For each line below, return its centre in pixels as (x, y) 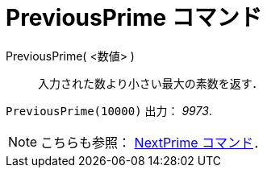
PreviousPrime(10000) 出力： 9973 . (109, 110)
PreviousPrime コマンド (134, 18)
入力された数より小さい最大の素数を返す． (151, 83)
